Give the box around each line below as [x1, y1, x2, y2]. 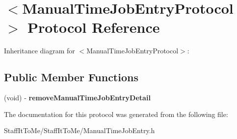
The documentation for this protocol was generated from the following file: [4, 109, 228, 119]
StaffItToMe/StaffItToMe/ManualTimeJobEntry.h [4, 125, 155, 136]
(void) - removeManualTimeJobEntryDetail [4, 93, 151, 103]
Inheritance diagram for [4, 46, 75, 56]
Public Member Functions [4, 69, 138, 85]
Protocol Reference [27, 17, 160, 37]
